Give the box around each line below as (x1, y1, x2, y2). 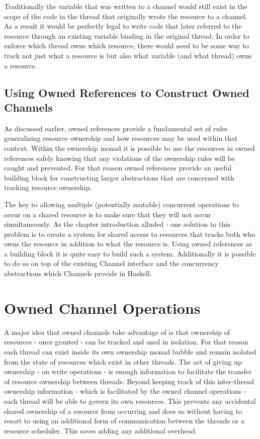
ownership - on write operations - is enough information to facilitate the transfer (4, 366, 252, 377)
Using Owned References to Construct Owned (4, 84, 249, 100)
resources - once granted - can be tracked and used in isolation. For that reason (4, 336, 248, 347)
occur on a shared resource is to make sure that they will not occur (4, 209, 211, 219)
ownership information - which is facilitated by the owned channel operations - (4, 386, 246, 396)
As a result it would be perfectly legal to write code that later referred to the (4, 21, 242, 31)
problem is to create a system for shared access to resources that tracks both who (4, 228, 255, 239)
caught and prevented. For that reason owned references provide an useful (4, 162, 232, 173)
